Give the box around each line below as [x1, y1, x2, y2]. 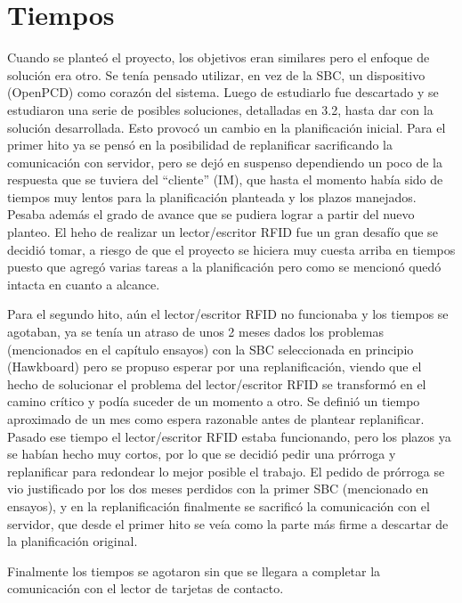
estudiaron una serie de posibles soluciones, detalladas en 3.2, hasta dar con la [7, 100, 434, 118]
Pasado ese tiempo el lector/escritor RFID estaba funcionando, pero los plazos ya [7, 427, 451, 445]
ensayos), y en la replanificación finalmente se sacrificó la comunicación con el [7, 496, 430, 515]
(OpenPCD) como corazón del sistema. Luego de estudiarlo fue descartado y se [7, 83, 439, 102]
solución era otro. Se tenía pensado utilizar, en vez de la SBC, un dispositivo [7, 65, 426, 84]
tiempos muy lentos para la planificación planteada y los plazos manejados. [7, 187, 417, 206]
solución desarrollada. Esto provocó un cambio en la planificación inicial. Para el [7, 118, 446, 136]
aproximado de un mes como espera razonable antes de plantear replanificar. [7, 410, 425, 428]
